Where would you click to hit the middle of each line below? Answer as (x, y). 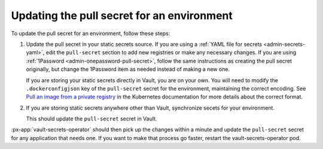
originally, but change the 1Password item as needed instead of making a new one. (128, 69)
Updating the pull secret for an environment (122, 15)
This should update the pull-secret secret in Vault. (92, 119)
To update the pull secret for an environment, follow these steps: (91, 33)
